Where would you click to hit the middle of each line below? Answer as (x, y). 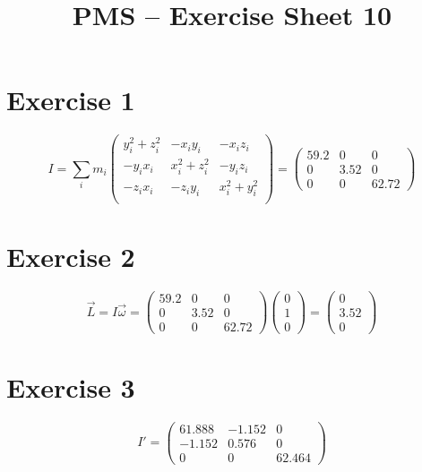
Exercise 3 (71, 386)
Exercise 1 (71, 100)
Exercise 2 (71, 257)
